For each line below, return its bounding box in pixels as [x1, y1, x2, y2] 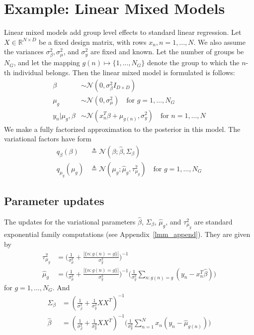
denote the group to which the [147, 57, 240, 68]
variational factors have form [4, 133, 91, 144]
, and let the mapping [13, 57, 80, 68]
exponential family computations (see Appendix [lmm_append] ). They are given [4, 229, 251, 239]
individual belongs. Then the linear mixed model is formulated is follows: [12, 67, 235, 78]
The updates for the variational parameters [4, 216, 136, 226]
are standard [194, 216, 233, 226]
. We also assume [193, 36, 246, 47]
